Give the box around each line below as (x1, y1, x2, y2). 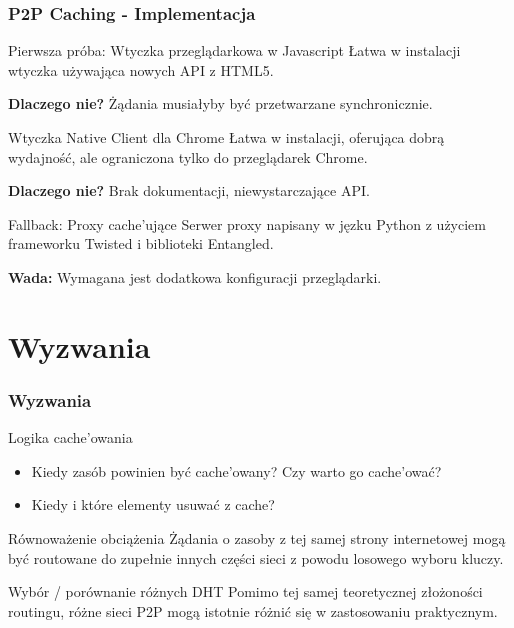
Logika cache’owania (8, 427, 133, 448)
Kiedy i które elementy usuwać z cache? (31, 494, 275, 515)
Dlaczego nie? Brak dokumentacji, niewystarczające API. (8, 180, 370, 201)
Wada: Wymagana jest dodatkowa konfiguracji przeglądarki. (8, 266, 382, 287)
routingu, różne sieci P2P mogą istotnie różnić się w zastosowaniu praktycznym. (8, 600, 498, 621)
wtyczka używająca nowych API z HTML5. (8, 59, 274, 80)
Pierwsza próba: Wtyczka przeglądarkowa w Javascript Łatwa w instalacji (8, 40, 461, 61)
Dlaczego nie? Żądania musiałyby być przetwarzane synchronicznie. (8, 93, 433, 114)
